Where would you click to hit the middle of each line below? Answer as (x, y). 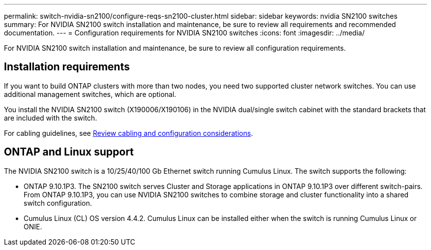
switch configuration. (58, 203)
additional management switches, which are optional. (90, 94)
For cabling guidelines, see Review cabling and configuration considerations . (128, 133)
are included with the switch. (51, 118)
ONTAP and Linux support (69, 152)
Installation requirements (67, 67)
